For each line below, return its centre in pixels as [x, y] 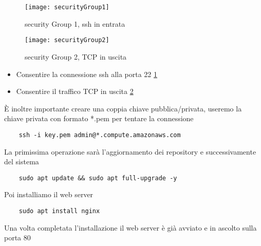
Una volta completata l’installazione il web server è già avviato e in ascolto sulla [130, 227]
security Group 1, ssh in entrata [75, 23]
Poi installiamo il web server [49, 194]
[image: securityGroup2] [67, 40]
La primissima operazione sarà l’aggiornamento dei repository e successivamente [130, 151]
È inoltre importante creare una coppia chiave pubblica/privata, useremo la [123, 108]
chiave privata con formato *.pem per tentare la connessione [99, 118]
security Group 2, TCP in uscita [76, 56]
